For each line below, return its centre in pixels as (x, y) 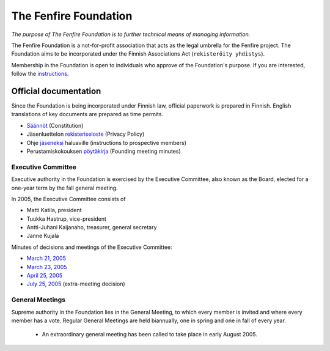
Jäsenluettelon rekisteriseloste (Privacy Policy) (86, 134)
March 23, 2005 (47, 267)
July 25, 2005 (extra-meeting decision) (76, 284)
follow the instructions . (40, 74)
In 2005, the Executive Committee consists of (68, 199)
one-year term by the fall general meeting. (65, 188)
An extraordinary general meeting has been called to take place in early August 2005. (150, 334)
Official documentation (56, 91)
